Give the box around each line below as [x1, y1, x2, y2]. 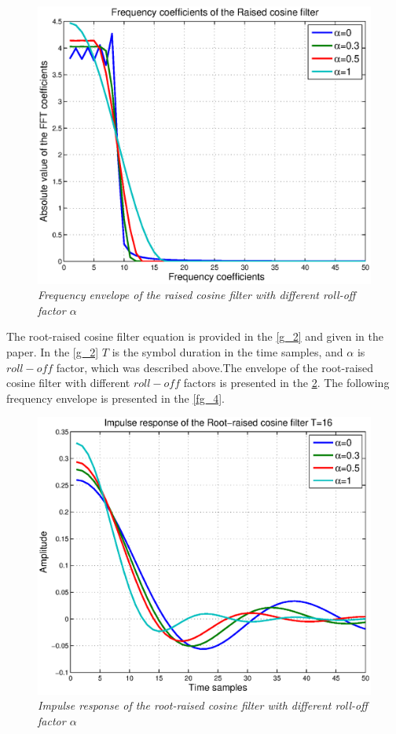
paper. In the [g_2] [6, 343, 99, 360]
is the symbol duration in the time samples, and [112, 343, 343, 360]
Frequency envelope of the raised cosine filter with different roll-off [38, 287, 356, 303]
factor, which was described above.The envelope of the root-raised [56, 359, 374, 375]
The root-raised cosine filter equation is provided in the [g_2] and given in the [6, 328, 383, 345]
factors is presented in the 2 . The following [183, 374, 390, 391]
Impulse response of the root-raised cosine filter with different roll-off [38, 697, 368, 714]
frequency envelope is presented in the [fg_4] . [6, 389, 225, 406]
